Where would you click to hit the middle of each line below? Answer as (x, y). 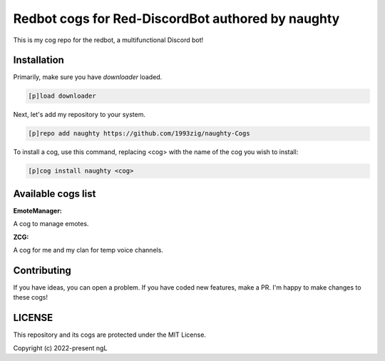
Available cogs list (55, 194)
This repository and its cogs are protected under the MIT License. (110, 335)
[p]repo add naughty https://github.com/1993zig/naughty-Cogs (139, 133)
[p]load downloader (62, 96)
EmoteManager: (37, 210)
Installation (38, 60)
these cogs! (30, 298)
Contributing (42, 270)
